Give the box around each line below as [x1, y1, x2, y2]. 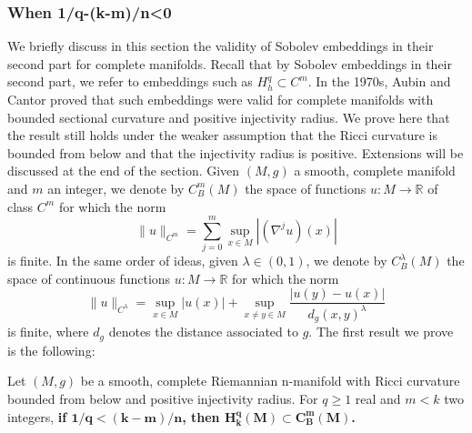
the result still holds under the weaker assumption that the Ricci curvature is [7, 126, 437, 145]
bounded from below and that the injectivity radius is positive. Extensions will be [7, 143, 464, 162]
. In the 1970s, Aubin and [307, 72, 451, 91]
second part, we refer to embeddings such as [7, 72, 253, 91]
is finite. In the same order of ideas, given [7, 251, 238, 270]
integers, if [7, 407, 67, 426]
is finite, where [7, 322, 89, 341]
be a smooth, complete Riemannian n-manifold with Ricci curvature [80, 371, 460, 390]
